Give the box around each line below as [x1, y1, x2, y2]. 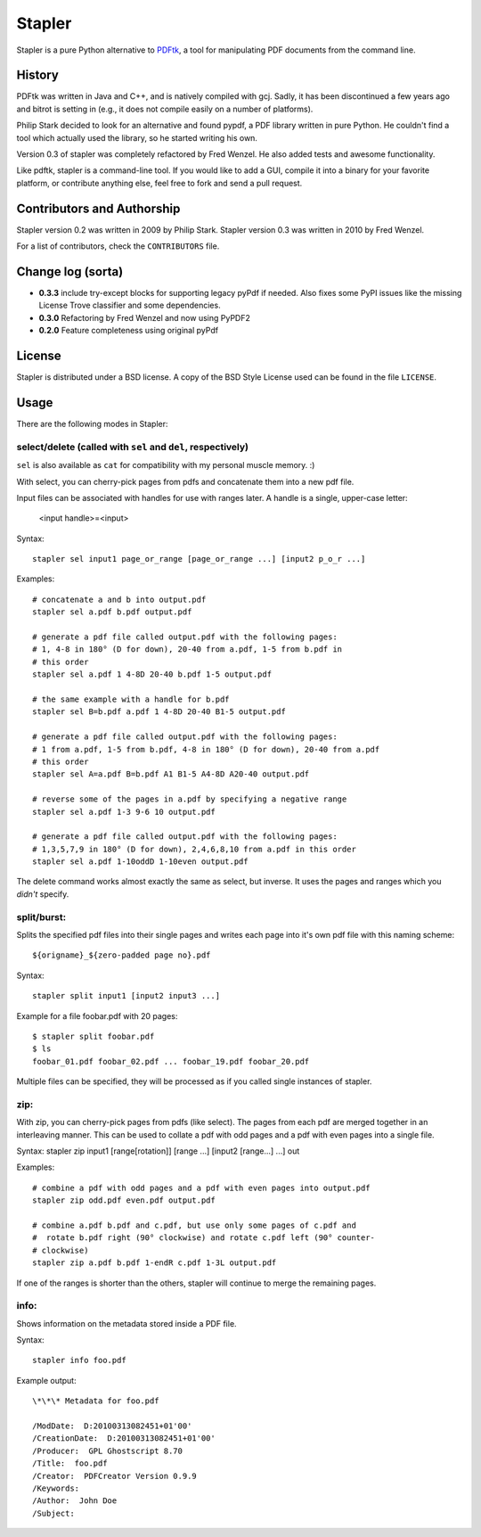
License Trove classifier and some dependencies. [38, 300, 222, 311]
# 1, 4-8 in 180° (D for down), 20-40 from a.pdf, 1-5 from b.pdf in [32, 645, 343, 654]
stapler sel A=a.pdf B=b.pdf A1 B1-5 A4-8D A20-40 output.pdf [32, 769, 310, 779]
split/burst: [16, 910, 67, 923]
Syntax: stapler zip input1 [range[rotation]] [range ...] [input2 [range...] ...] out [16, 1146, 300, 1156]
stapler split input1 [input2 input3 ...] [32, 990, 221, 1001]
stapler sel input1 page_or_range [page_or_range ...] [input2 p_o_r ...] [32, 554, 366, 564]
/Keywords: [32, 1483, 80, 1493]
